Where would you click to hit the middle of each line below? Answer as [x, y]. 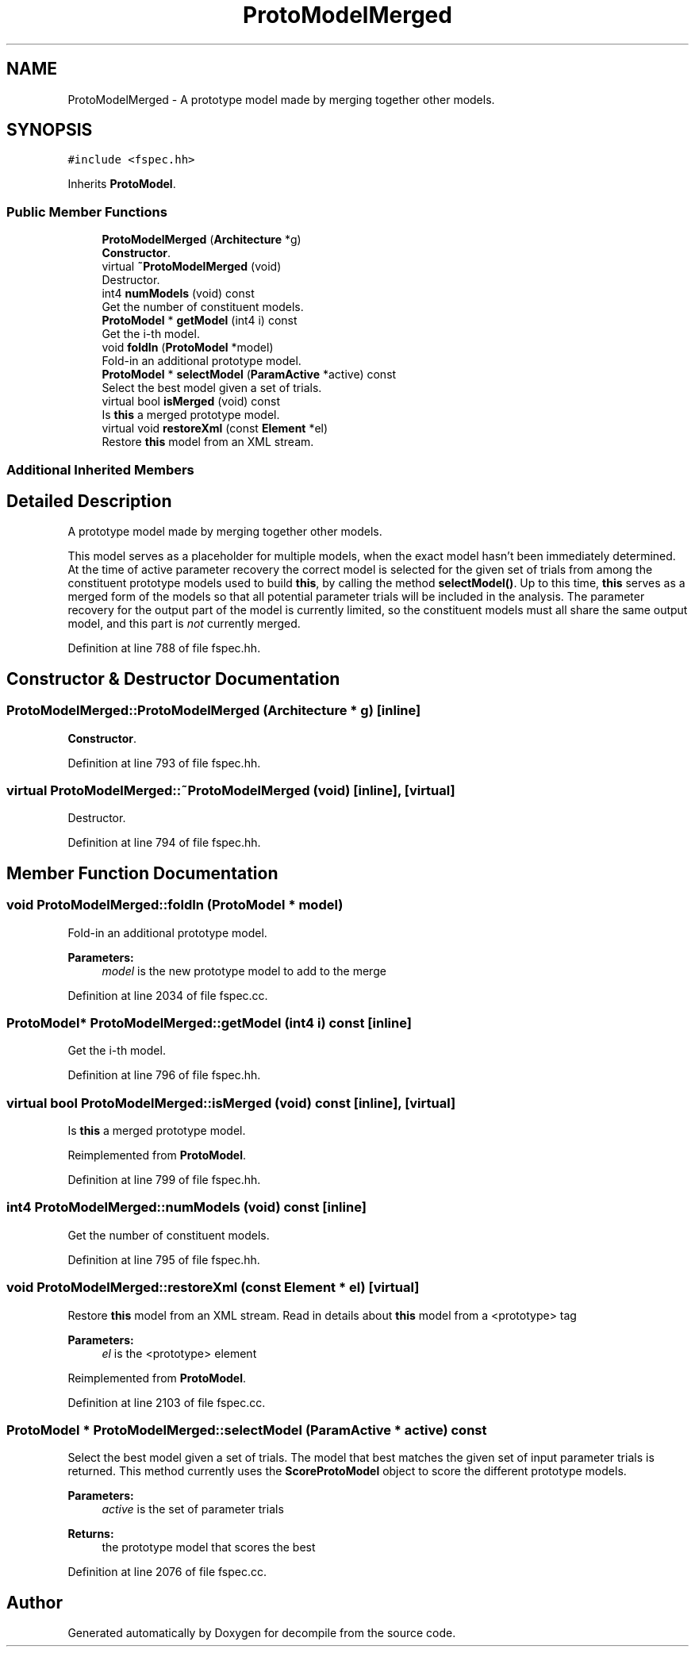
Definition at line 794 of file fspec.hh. [164, 843]
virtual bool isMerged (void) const [191, 402]
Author [35, 1602]
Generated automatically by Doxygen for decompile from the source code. [262, 1633]
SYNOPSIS [50, 130]
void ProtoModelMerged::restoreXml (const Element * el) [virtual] [213, 1288]
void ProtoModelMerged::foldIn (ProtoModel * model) [175, 905]
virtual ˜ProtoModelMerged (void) [192, 267]
